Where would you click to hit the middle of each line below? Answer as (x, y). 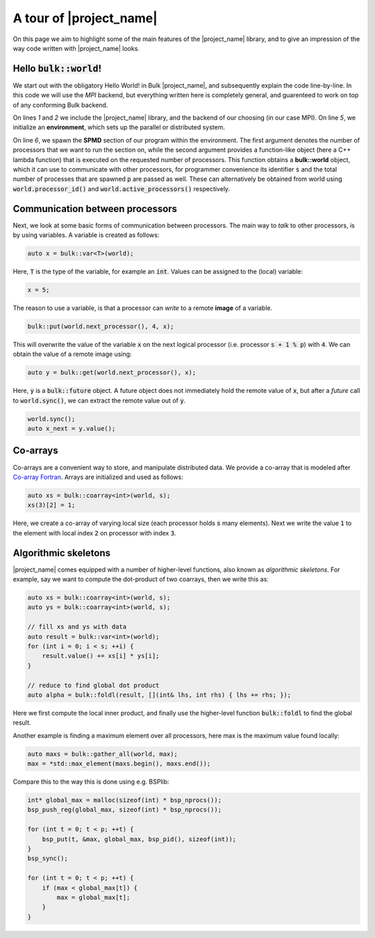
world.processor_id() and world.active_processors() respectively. (122, 188)
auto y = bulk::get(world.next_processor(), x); (112, 373)
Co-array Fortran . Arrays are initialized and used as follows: (98, 477)
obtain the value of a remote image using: (72, 354)
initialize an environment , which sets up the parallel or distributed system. (119, 127)
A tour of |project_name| (85, 18)
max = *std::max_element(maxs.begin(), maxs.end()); (119, 764)
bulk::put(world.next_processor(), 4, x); (101, 326)
